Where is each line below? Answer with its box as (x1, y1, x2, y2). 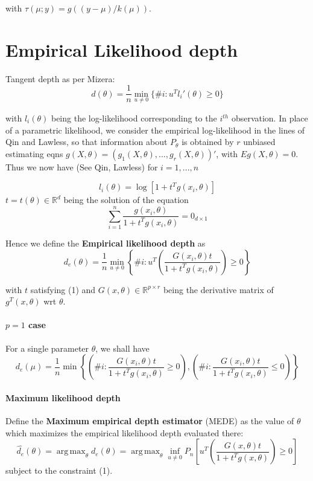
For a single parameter (5, 341, 89, 354)
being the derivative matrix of (163, 283, 274, 295)
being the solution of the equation (63, 193, 189, 206)
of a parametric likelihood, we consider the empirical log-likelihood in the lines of (5, 123, 305, 136)
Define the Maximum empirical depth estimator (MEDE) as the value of (5, 415, 294, 427)
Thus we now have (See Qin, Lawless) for (5, 160, 158, 173)
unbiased (243, 135, 276, 148)
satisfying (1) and (30, 283, 96, 295)
